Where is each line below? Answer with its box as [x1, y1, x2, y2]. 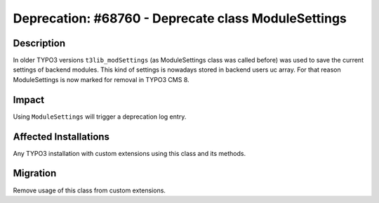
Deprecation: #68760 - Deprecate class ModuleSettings [13, 11, 347, 26]
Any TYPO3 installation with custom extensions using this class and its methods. [13, 149, 246, 157]
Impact [13, 93, 45, 105]
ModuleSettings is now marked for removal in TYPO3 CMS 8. [13, 75, 189, 84]
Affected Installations [13, 131, 110, 143]
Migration [13, 167, 57, 179]
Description [13, 37, 66, 49]
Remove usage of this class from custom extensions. [13, 186, 166, 195]
